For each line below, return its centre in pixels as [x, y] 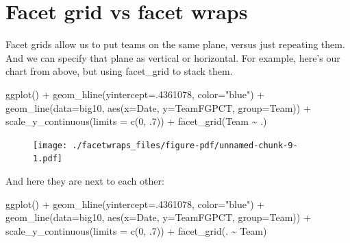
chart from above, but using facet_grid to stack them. [119, 71]
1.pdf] [48, 159]
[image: [50, 145]
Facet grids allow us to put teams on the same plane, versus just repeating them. [175, 44]
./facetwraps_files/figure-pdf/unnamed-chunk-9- [185, 145]
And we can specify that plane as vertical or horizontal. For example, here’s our [173, 57]
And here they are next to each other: [85, 181]
